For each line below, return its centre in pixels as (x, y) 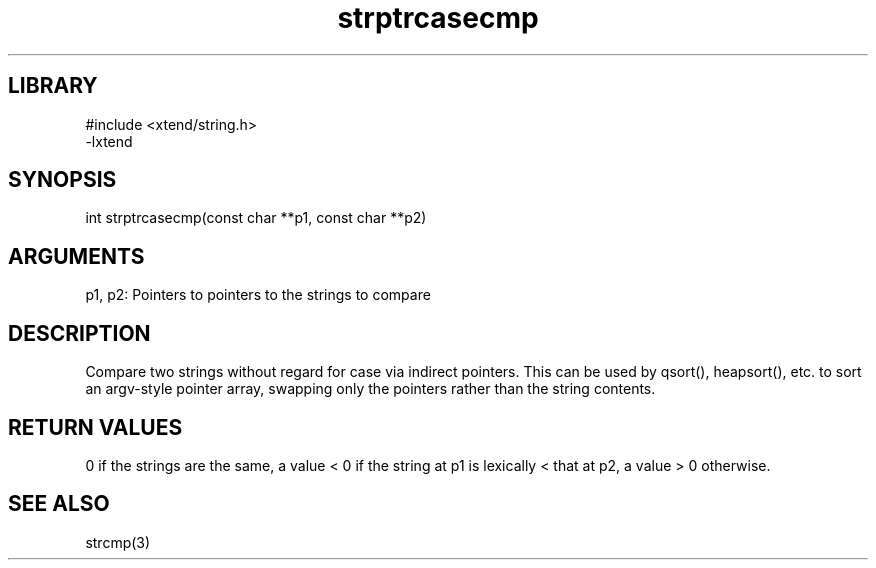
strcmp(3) (118, 542)
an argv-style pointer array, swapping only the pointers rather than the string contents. (370, 389)
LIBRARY (53, 86)
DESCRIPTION (79, 333)
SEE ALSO (59, 504)
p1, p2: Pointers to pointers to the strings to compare (258, 295)
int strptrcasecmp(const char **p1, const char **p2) (256, 218)
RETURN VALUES (95, 427)
